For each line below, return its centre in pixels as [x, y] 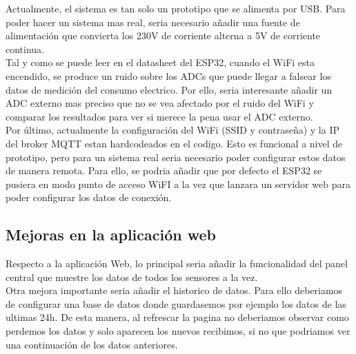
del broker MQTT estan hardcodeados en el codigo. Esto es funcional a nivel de [174, 143]
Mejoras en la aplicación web [111, 235]
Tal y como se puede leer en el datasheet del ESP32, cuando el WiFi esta [160, 62]
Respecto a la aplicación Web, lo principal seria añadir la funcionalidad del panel [177, 263]
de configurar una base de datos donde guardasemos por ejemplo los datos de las [176, 303]
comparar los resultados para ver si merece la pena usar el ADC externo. [159, 116]
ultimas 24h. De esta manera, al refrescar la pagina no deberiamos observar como [177, 317]
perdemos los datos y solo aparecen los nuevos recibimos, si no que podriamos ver [178, 331]
